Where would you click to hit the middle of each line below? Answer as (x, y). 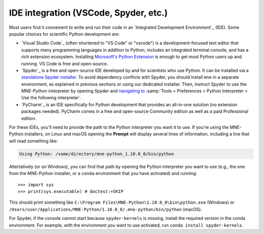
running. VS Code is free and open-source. (65, 64)
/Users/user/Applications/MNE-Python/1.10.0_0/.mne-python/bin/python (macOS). (106, 209)
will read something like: (33, 141)
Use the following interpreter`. (51, 98)
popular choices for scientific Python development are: (64, 34)
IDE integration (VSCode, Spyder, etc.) (88, 13)
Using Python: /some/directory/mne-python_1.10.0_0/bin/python (97, 154)
